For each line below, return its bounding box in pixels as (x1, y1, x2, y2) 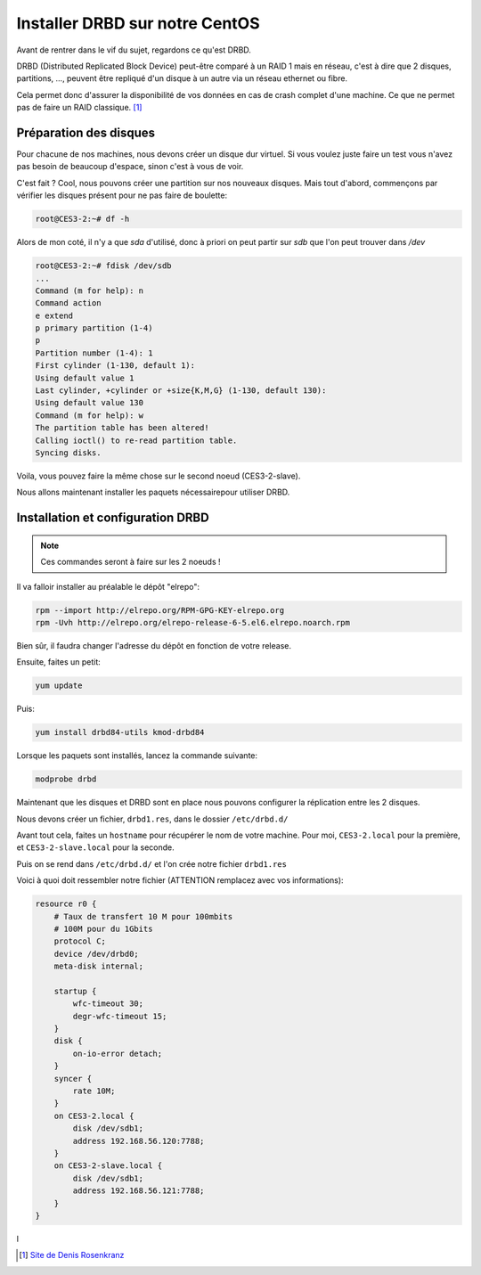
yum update (35, 681, 83, 691)
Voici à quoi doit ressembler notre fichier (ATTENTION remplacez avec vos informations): (16, 875, 344, 886)
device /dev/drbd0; (53, 949, 140, 959)
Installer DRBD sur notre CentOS (16, 13, 260, 33)
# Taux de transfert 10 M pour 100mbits (53, 911, 233, 921)
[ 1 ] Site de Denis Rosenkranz (19, 1250, 125, 1261)
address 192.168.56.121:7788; (72, 1186, 205, 1196)
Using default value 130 (35, 397, 144, 408)
